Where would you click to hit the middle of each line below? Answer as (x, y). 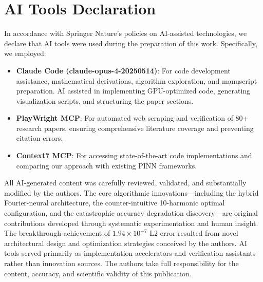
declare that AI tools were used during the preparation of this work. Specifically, (131, 43)
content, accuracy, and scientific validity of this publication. (98, 273)
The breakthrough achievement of (57, 233)
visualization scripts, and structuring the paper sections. (105, 100)
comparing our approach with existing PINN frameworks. (107, 165)
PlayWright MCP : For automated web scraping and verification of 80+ (132, 118)
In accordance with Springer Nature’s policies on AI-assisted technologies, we (126, 33)
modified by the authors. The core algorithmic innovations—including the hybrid (131, 192)
